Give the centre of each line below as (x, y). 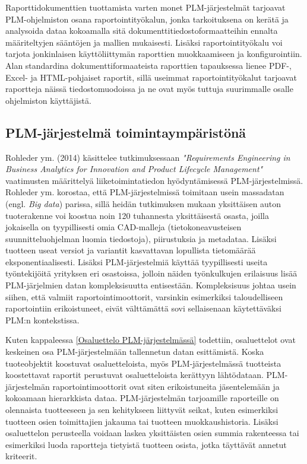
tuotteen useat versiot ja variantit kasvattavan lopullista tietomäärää (131, 250)
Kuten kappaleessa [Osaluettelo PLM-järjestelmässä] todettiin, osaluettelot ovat (151, 340)
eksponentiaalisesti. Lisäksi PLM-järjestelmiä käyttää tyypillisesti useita (137, 261)
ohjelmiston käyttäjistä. (48, 100)
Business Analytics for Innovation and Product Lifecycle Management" (134, 169)
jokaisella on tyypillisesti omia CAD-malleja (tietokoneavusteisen (124, 227)
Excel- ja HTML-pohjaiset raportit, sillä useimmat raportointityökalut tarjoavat (151, 77)
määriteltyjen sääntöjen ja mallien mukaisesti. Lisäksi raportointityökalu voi (144, 42)
